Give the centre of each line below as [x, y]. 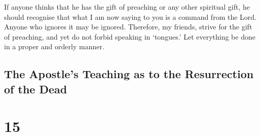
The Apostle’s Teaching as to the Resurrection [129, 74]
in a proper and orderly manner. [54, 46]
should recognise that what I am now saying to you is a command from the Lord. [130, 16]
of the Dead [36, 89]
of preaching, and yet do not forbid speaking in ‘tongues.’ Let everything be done [130, 36]
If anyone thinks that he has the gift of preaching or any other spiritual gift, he [127, 7]
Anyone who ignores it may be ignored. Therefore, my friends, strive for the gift [128, 27]
